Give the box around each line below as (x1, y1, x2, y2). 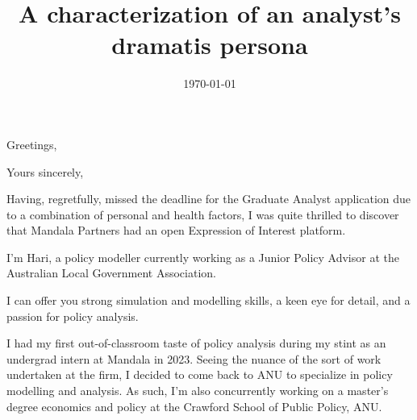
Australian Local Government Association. (6, 264, 216, 281)
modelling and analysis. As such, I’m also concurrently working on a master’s (6, 382, 389, 399)
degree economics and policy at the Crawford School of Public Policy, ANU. (6, 397, 382, 414)
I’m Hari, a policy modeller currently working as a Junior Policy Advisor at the (6, 248, 399, 265)
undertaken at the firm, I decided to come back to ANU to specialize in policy (6, 366, 393, 383)
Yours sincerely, (6, 163, 84, 180)
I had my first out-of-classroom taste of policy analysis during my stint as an (6, 335, 386, 351)
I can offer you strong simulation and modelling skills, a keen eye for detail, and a (6, 292, 411, 309)
